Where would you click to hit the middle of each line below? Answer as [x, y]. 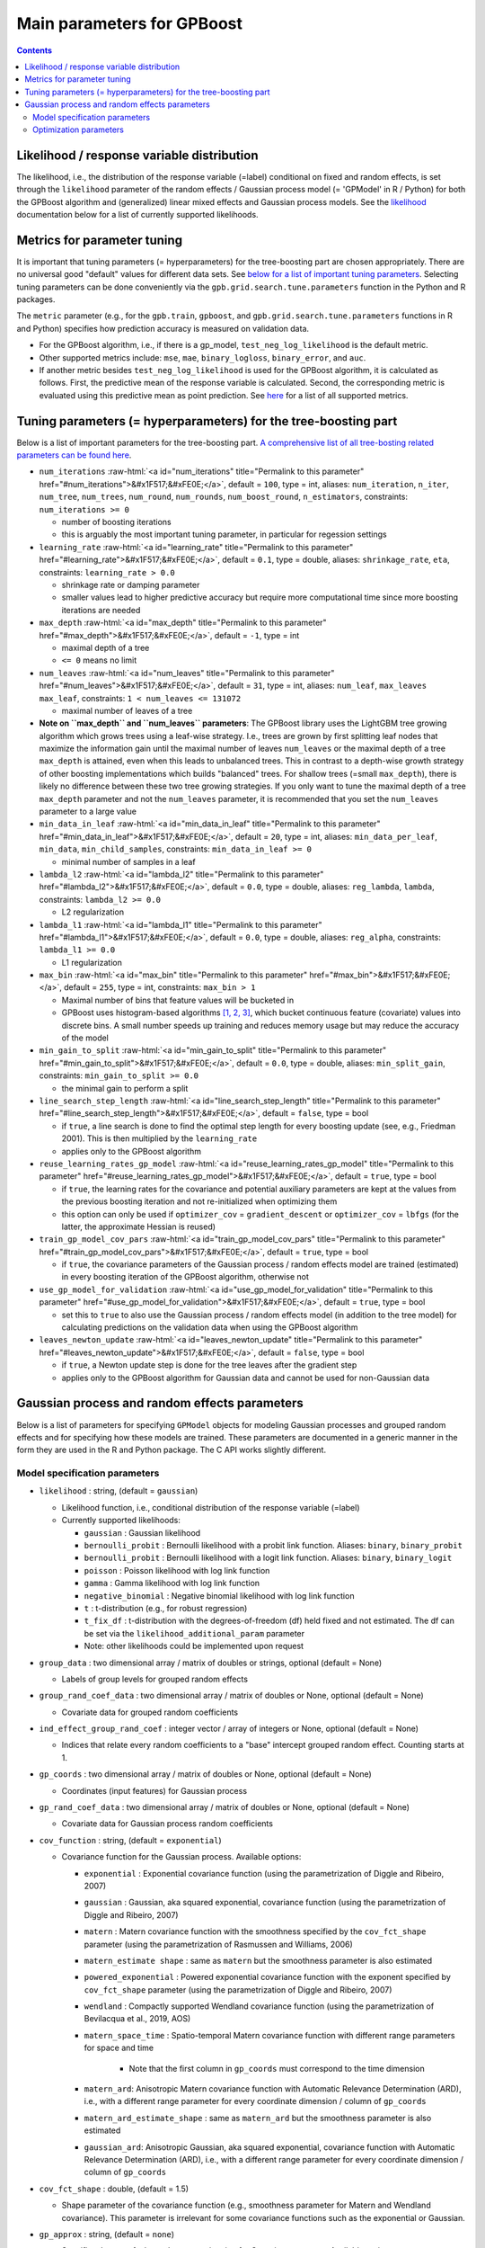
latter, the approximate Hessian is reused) [138, 1227]
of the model [85, 1038]
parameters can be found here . [74, 455]
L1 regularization [92, 962]
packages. [36, 299]
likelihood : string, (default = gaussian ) [119, 1491]
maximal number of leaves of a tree [127, 710]
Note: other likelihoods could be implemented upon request [194, 1646]
